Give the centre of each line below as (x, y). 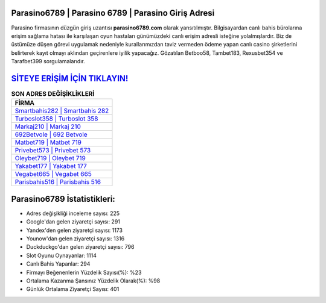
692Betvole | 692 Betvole (51, 134)
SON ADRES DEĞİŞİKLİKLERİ (53, 94)
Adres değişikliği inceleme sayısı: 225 (73, 213)
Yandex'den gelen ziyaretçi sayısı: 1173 (75, 230)
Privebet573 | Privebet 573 (53, 151)
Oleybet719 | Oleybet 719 (50, 158)
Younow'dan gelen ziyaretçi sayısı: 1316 (75, 239)
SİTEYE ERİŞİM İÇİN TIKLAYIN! (70, 78)
